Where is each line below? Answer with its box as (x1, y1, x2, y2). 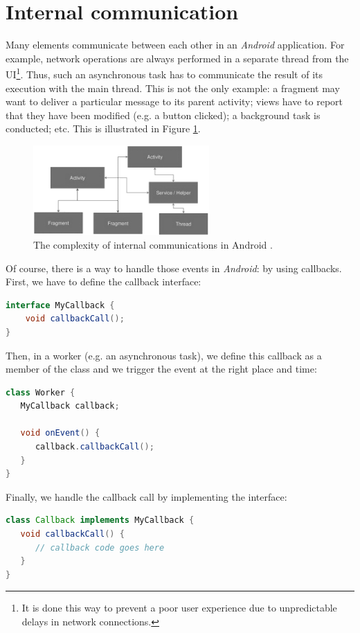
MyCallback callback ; (20, 401, 120, 411)
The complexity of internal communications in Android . (33, 237, 273, 251)
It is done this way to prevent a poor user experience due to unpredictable (21, 600, 337, 615)
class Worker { (6, 387, 75, 398)
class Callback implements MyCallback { (6, 515, 195, 526)
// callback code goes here (35, 542, 165, 553)
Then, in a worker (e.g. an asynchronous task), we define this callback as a (6, 348, 322, 362)
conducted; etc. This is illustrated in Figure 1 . (6, 121, 201, 136)
